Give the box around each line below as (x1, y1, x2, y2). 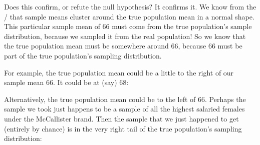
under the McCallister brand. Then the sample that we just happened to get (4, 113, 239, 123)
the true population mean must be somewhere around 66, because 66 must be (4, 40, 242, 51)
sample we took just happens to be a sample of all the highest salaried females (4, 103, 245, 114)
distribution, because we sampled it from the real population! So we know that (4, 30, 246, 41)
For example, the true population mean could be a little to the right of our (4, 67, 234, 77)
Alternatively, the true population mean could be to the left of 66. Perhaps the (4, 93, 246, 104)
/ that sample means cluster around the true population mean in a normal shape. (4, 11, 254, 21)
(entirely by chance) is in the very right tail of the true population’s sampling (4, 123, 242, 133)
